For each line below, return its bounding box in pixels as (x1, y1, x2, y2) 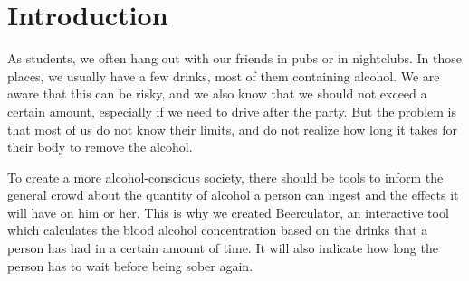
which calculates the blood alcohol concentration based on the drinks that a (7, 220, 428, 239)
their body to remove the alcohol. (7, 137, 193, 156)
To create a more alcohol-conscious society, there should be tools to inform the (7, 167, 444, 186)
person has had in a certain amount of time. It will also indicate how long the (7, 239, 438, 258)
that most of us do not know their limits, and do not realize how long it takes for (7, 119, 458, 138)
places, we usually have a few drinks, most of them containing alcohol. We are (7, 66, 440, 85)
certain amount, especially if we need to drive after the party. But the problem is (7, 101, 456, 120)
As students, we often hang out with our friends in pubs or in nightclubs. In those (7, 49, 462, 68)
